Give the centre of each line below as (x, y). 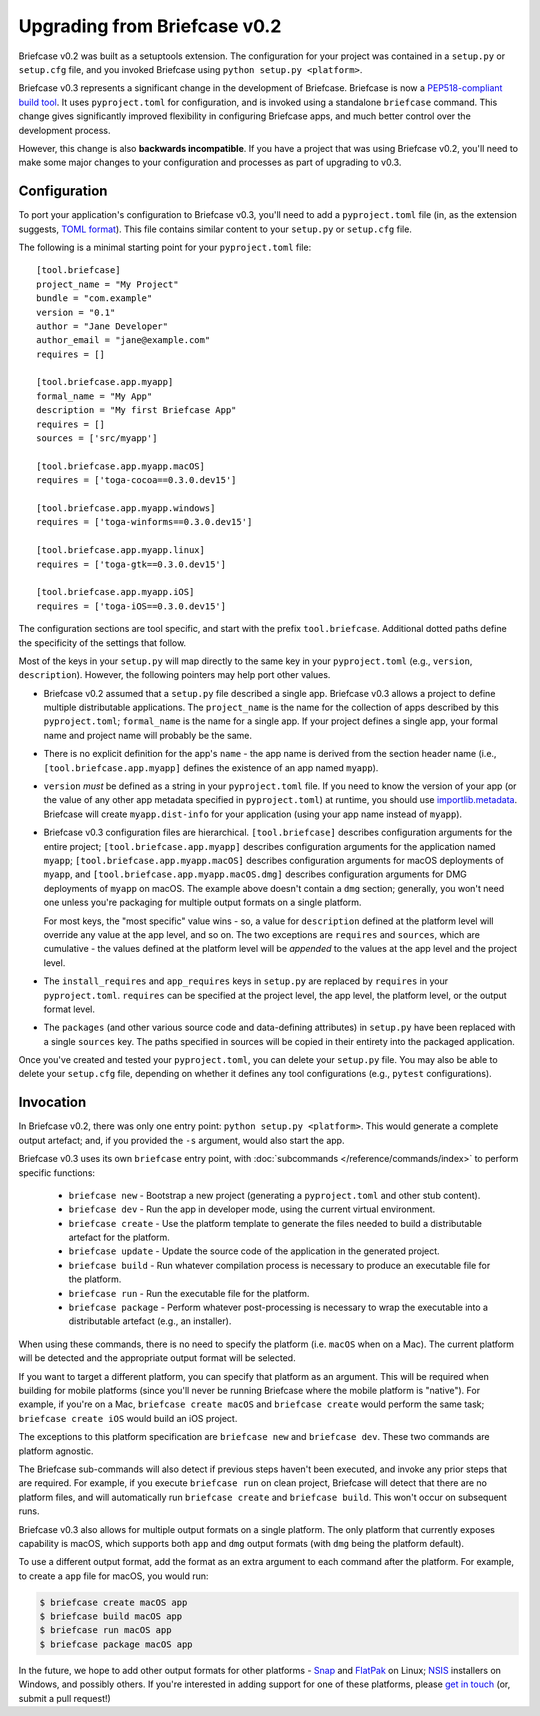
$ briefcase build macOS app (111, 1616)
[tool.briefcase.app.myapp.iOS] (115, 592)
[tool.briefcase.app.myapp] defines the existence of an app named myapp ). (211, 767)
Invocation (52, 1102)
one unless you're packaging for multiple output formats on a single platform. (202, 902)
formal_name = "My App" (94, 396)
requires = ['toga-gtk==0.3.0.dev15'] (131, 564)
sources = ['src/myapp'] (97, 438)
